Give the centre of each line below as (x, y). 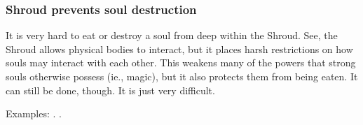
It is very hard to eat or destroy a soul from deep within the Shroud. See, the (172, 35)
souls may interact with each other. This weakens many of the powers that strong (181, 62)
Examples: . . (34, 113)
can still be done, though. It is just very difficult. (110, 90)
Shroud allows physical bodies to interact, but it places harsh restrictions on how (179, 49)
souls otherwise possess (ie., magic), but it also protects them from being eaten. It (182, 76)
